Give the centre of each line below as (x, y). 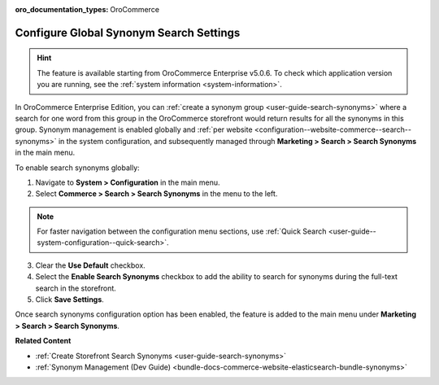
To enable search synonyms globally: (77, 168)
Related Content (43, 341)
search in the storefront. (76, 288)
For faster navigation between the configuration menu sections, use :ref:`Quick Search (182, 231)
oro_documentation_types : (62, 9)
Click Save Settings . (70, 300)
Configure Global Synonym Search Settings (128, 33)
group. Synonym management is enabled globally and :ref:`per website (134, 129)
